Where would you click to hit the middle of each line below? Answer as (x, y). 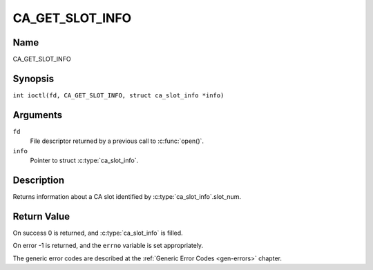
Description (39, 180)
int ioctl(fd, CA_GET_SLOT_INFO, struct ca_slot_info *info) (118, 95)
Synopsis (34, 78)
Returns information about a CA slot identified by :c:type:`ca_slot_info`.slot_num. (127, 196)
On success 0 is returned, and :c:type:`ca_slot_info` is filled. (98, 233)
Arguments (38, 115)
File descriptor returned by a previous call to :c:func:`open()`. (117, 141)
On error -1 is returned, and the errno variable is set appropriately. (108, 246)
